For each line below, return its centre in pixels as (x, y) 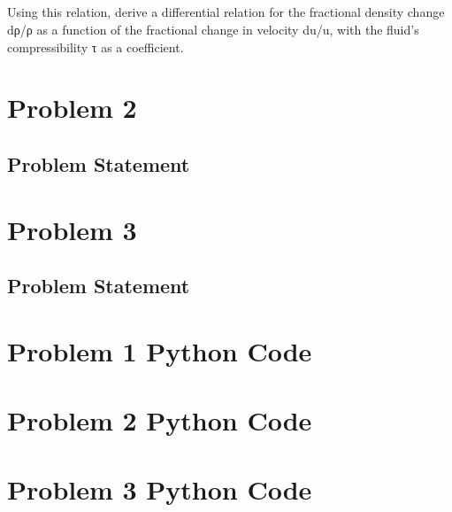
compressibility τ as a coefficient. (96, 47)
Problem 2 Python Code (160, 420)
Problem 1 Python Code (160, 350)
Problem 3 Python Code (160, 489)
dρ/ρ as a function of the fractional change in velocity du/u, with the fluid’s (213, 29)
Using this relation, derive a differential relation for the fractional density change (226, 12)
